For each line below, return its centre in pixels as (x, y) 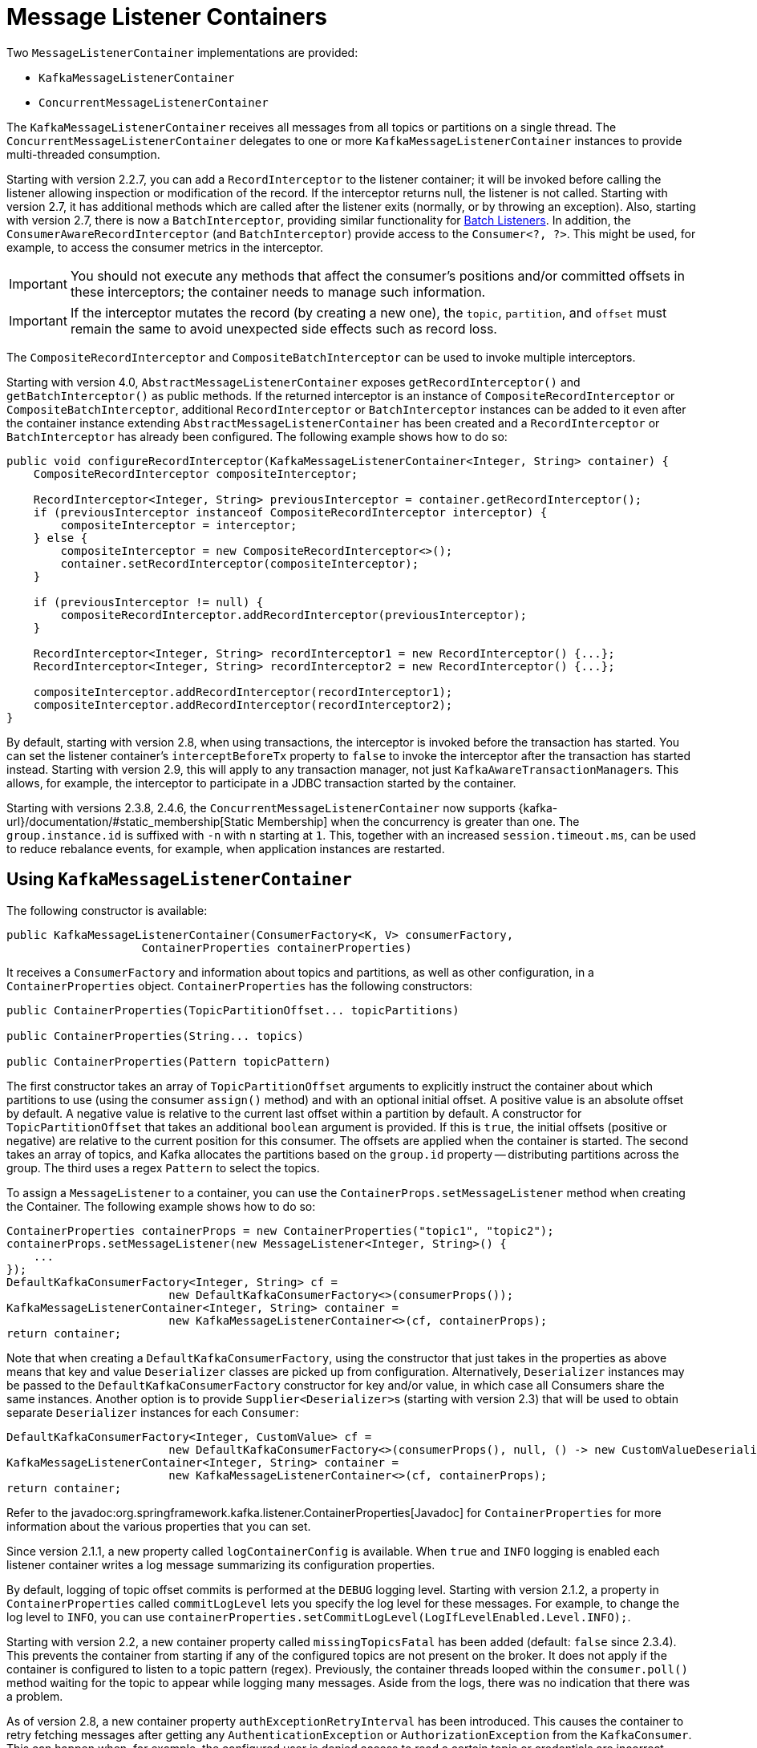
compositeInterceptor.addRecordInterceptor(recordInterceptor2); (243, 704)
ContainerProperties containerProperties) (277, 947)
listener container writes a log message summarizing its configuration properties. (221, 1564)
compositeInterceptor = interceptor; (179, 525)
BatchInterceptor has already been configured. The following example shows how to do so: (257, 436)
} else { (61, 538)
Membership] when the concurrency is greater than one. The (418, 821)
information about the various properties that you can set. (159, 1526)
